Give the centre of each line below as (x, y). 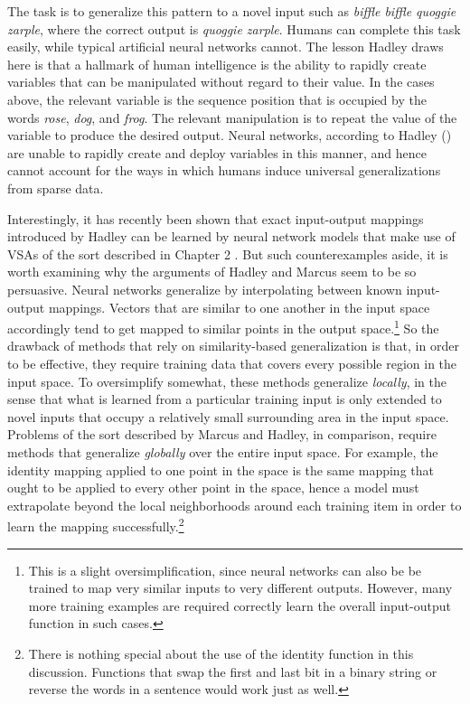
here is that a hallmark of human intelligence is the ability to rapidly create (217, 64)
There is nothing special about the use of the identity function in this (221, 653)
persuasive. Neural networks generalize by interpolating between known (205, 289)
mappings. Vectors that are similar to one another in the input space (239, 307)
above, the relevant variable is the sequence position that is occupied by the (217, 99)
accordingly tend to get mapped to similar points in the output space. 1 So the (223, 327)
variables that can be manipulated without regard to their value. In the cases (221, 82)
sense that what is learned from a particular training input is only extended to (225, 399)
